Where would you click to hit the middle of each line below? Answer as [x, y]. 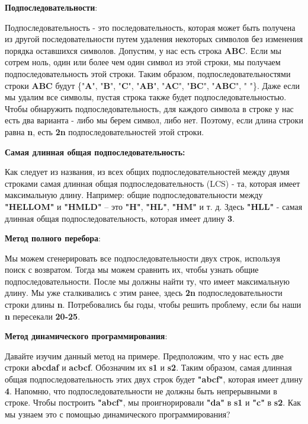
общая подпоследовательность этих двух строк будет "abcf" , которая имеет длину [154, 379]
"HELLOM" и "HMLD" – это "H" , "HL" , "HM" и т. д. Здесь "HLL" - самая [154, 206]
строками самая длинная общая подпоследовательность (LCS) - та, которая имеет [153, 183]
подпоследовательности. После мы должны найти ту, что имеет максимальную [147, 281]
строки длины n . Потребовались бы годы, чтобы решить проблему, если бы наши [153, 305]
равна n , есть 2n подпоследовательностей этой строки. [105, 131]
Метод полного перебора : [53, 238]
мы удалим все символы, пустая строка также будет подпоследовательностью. [146, 97]
